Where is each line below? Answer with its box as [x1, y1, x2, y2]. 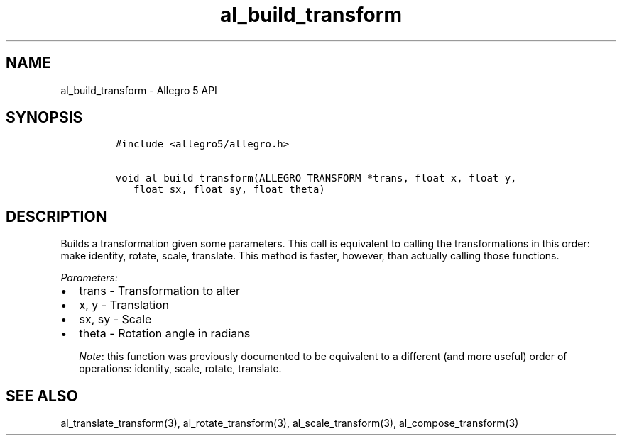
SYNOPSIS [6, 108, 83, 127]
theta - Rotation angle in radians [79, 326, 251, 341]
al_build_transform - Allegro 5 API [60, 84, 217, 96]
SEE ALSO [6, 386, 78, 405]
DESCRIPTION [6, 207, 107, 225]
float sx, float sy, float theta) [133, 184, 325, 196]
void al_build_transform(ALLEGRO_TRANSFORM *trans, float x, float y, [115, 172, 517, 184]
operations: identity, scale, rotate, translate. [79, 362, 282, 375]
